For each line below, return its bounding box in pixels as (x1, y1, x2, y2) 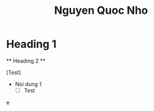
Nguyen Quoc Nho (54, 4, 149, 17)
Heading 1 (6, 37, 57, 51)
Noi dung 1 (14, 80, 42, 88)
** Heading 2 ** (6, 57, 46, 64)
